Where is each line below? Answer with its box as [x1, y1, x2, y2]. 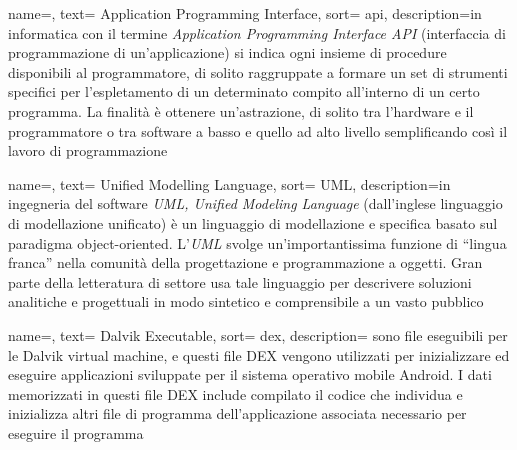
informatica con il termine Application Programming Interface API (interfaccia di [8, 22, 506, 43]
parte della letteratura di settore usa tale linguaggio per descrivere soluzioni [8, 271, 472, 292]
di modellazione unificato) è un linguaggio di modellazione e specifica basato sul [8, 212, 498, 233]
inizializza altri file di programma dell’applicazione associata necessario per [8, 403, 467, 424]
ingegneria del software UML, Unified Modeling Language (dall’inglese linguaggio [8, 193, 503, 214]
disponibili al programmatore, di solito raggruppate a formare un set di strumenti [8, 61, 508, 82]
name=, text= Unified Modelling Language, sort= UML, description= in [8, 173, 451, 194]
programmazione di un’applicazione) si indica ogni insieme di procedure [8, 42, 447, 63]
